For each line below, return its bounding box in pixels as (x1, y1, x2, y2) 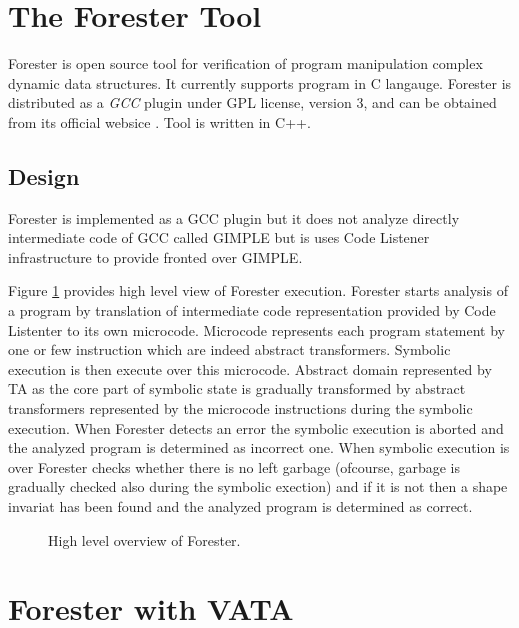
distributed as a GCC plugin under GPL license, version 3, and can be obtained (8, 92, 497, 113)
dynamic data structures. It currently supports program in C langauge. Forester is (8, 72, 512, 93)
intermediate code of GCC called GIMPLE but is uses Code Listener (8, 227, 430, 248)
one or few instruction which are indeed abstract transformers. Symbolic (8, 339, 451, 360)
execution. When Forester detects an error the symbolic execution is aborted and (8, 417, 504, 438)
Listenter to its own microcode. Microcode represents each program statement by (8, 319, 506, 340)
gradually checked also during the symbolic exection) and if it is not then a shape (8, 476, 508, 497)
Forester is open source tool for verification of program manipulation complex (8, 53, 483, 74)
